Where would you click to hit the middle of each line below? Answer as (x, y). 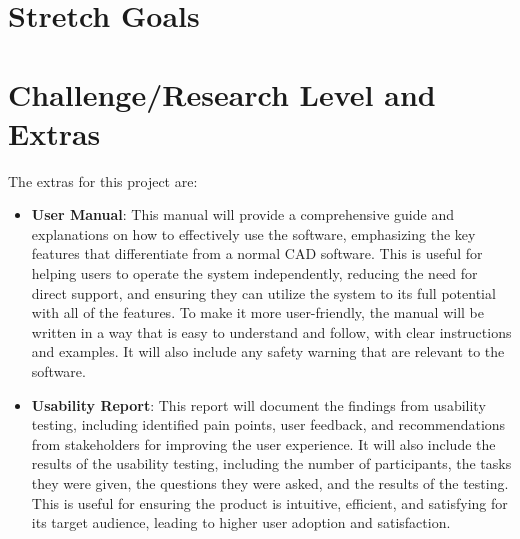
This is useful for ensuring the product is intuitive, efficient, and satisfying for (269, 502)
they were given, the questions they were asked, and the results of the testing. (270, 483)
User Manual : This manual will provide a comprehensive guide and (242, 214)
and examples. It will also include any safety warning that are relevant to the (268, 351)
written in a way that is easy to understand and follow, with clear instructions (271, 331)
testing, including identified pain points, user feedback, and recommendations (268, 424)
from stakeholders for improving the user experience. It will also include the (263, 443)
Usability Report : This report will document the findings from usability (258, 404)
